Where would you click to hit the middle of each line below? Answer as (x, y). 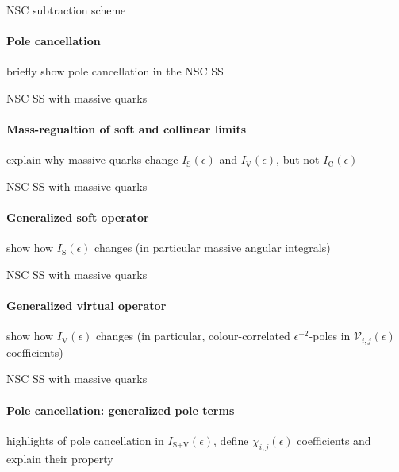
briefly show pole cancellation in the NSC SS (115, 71)
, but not (298, 159)
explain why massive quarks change (92, 159)
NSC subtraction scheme (66, 10)
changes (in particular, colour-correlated (193, 336)
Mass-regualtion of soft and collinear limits (127, 129)
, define (231, 440)
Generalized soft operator (78, 217)
